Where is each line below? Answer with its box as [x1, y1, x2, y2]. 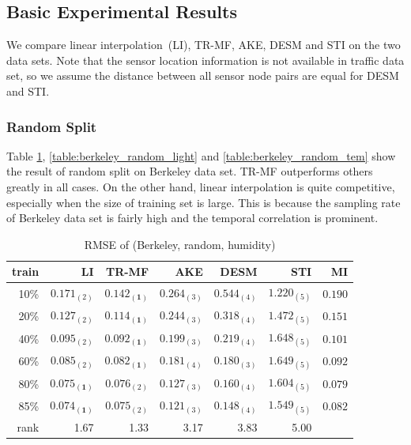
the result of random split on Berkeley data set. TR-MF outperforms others [6, 163, 373, 179]
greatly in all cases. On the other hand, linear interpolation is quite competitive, [6, 178, 395, 194]
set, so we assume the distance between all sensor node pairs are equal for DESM [6, 67, 399, 84]
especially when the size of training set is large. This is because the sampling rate [6, 194, 401, 210]
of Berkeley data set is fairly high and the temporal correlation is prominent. [6, 209, 379, 226]
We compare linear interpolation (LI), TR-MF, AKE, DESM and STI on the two [6, 36, 401, 53]
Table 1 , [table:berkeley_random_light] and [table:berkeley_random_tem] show [6, 147, 396, 164]
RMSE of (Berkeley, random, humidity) [84, 236, 276, 252]
